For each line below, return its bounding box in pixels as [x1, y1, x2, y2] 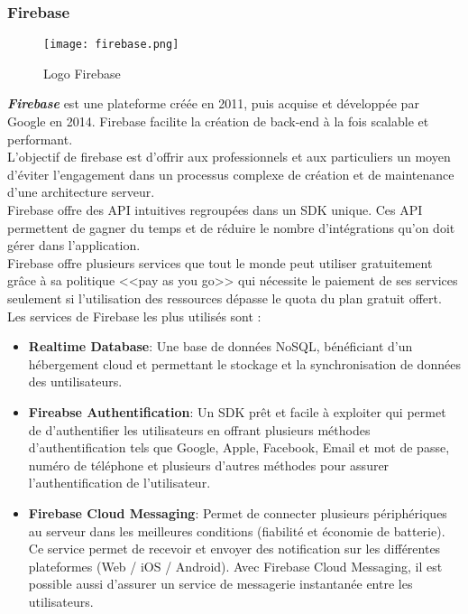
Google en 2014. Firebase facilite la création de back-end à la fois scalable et [7, 112, 429, 131]
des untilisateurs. [28, 372, 123, 391]
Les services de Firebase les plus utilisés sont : [7, 306, 262, 325]
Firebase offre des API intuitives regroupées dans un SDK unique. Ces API [7, 200, 423, 219]
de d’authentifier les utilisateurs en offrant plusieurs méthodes [28, 420, 371, 439]
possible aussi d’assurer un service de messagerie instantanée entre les [28, 574, 413, 593]
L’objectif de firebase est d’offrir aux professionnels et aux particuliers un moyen [7, 147, 451, 166]
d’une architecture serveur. [7, 182, 155, 201]
